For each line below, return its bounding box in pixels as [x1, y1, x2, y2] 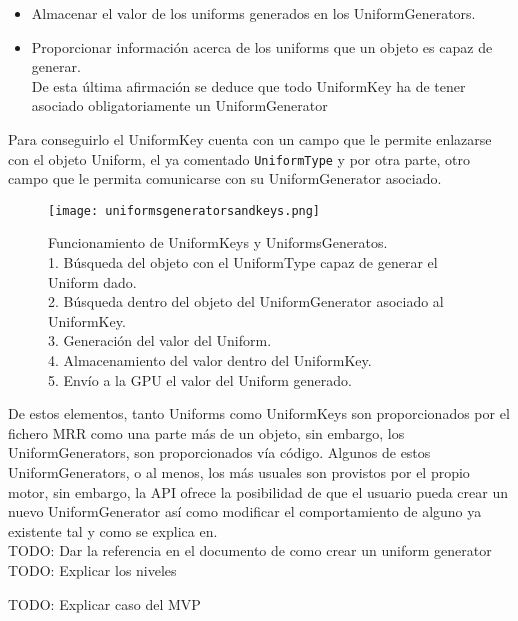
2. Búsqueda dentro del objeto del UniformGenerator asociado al [48, 291, 444, 312]
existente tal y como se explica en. [8, 520, 218, 541]
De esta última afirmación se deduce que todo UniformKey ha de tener [31, 75, 466, 96]
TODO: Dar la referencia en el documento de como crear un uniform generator [8, 540, 492, 561]
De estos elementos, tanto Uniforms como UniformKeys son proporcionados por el [8, 403, 510, 424]
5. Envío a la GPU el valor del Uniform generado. [48, 369, 352, 390]
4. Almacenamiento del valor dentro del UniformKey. [48, 350, 372, 371]
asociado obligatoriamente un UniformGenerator [31, 95, 328, 116]
